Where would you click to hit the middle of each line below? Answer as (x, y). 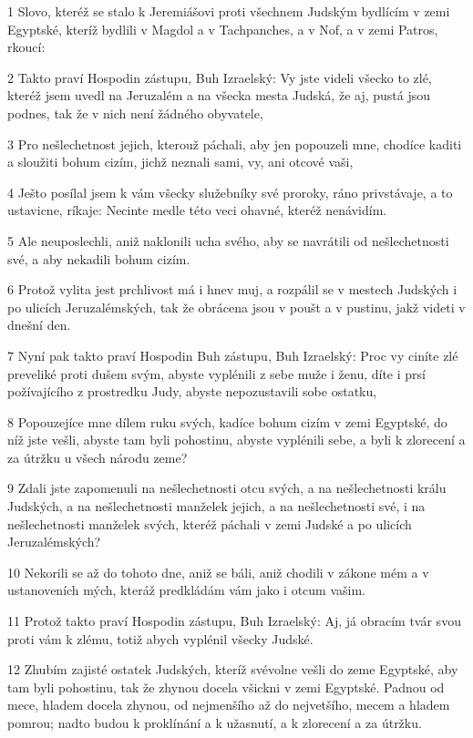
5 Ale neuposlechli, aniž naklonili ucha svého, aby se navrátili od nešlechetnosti (228, 240)
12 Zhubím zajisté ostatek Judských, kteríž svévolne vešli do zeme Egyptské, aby (233, 669)
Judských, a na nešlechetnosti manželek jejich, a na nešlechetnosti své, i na (216, 506)
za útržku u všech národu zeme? (98, 457)
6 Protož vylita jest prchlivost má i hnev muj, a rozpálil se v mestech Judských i (232, 289)
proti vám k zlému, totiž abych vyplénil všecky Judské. (160, 638)
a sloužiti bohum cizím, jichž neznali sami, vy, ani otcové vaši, (180, 162)
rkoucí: (26, 47)
